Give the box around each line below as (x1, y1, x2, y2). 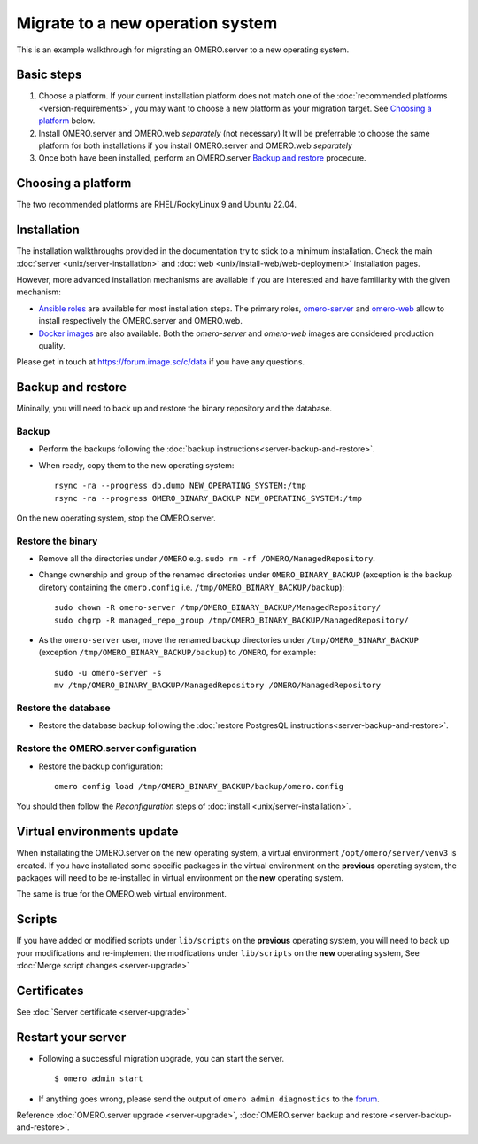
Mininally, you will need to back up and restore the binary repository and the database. (16, 404, 332, 414)
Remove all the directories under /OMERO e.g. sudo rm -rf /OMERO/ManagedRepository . (38, 553, 376, 564)
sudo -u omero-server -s (54, 668, 162, 678)
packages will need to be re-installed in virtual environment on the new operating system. (16, 872, 344, 882)
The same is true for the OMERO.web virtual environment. (16, 889, 227, 899)
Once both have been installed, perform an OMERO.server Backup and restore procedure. (38, 153, 366, 163)
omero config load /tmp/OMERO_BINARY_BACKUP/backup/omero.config (54, 781, 344, 791)
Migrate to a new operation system (16, 13, 278, 33)
